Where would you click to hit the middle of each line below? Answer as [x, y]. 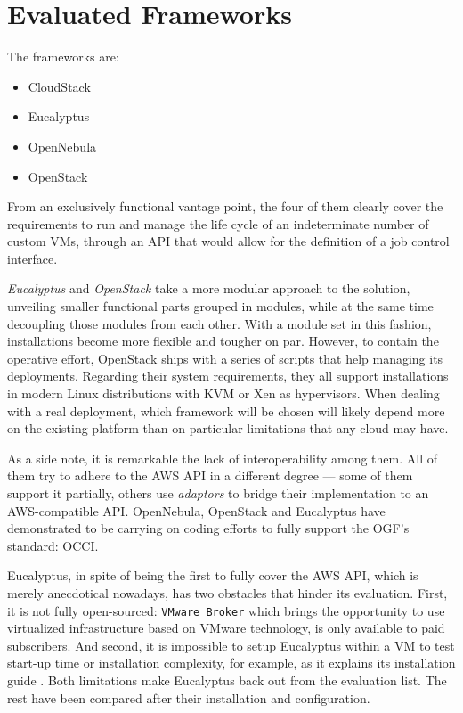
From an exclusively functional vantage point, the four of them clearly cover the [225, 206]
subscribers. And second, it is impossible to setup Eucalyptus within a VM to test [231, 645]
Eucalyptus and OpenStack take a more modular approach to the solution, [209, 288]
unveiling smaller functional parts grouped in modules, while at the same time [220, 306]
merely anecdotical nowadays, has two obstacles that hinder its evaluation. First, [227, 592]
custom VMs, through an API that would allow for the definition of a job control [228, 241]
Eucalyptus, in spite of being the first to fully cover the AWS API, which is [213, 575]
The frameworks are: [63, 57]
